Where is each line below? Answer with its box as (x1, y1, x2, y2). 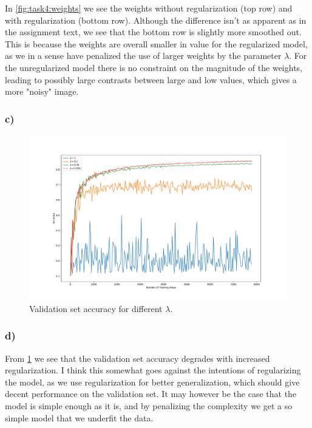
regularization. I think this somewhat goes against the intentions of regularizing (5, 364, 301, 376)
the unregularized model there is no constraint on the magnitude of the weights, (5, 61, 302, 73)
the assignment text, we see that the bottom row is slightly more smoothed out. (5, 25, 302, 38)
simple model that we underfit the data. (5, 411, 154, 424)
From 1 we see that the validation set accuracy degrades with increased (5, 352, 270, 364)
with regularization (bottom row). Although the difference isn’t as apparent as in (5, 13, 307, 26)
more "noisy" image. (5, 85, 79, 98)
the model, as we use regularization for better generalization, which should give (5, 375, 300, 388)
